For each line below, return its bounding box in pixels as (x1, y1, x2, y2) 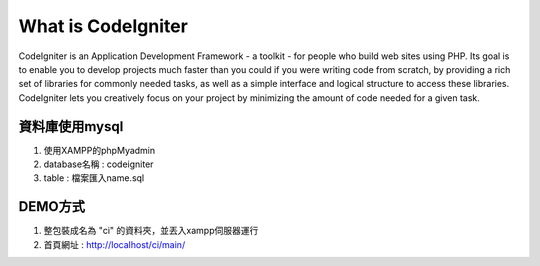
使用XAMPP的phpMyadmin (43, 144, 156, 156)
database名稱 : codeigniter (43, 158, 154, 170)
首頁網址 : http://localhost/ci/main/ (43, 238, 186, 250)
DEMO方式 (18, 198, 85, 215)
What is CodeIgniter (18, 15, 189, 37)
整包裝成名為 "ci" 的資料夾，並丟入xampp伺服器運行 (43, 225, 259, 237)
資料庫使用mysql (18, 118, 124, 135)
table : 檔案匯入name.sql (43, 172, 145, 184)
